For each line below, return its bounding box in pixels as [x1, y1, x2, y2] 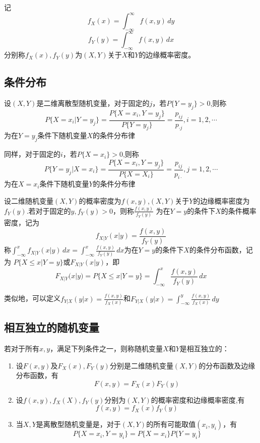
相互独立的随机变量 [4, 320, 99, 335]
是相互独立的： [179, 343, 229, 354]
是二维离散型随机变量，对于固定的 [36, 97, 150, 108]
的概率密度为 [79, 196, 121, 206]
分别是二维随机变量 [109, 360, 173, 370]
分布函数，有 [16, 370, 58, 381]
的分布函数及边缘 [199, 360, 255, 370]
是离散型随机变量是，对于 [36, 419, 121, 429]
